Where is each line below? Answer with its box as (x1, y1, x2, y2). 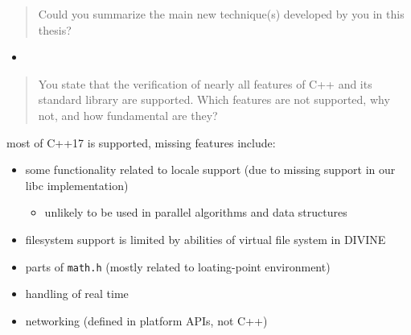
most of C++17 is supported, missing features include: (6, 134, 276, 151)
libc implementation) (25, 176, 129, 193)
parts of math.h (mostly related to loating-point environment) (25, 258, 331, 275)
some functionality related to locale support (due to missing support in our (25, 161, 396, 178)
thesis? (38, 21, 72, 38)
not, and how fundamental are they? (38, 106, 218, 123)
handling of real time (25, 285, 129, 302)
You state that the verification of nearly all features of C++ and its (38, 75, 372, 92)
